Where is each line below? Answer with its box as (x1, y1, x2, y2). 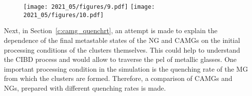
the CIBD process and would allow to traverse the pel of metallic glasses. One (4, 54, 237, 64)
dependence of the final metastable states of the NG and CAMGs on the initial (4, 35, 240, 45)
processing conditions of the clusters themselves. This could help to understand (4, 44, 240, 55)
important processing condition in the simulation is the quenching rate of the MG (4, 63, 248, 74)
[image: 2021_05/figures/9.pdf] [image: (23, 3, 155, 10)
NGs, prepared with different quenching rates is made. (4, 82, 166, 93)
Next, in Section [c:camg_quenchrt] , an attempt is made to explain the (4, 25, 218, 36)
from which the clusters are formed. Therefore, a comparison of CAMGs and (4, 73, 233, 83)
